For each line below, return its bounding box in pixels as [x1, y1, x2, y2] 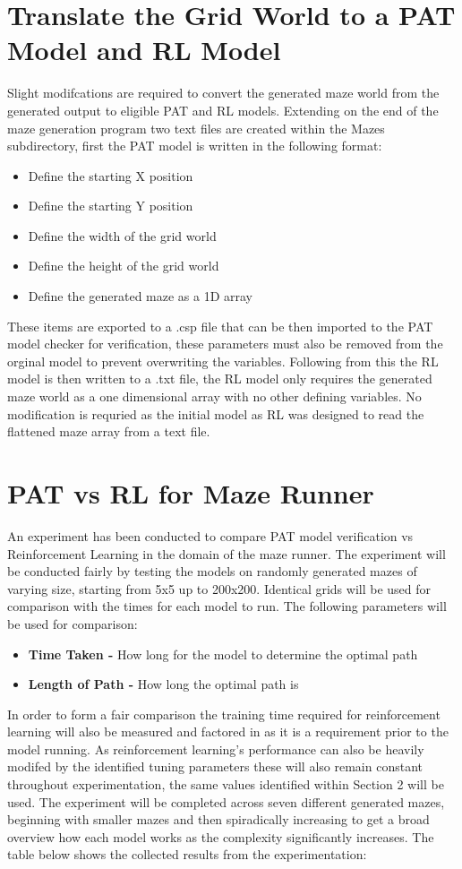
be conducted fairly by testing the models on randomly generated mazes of [7, 562, 417, 581]
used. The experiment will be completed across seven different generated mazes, [7, 792, 445, 811]
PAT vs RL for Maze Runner [7, 475, 374, 511]
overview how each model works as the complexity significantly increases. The [7, 827, 434, 846]
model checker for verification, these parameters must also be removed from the [7, 334, 443, 353]
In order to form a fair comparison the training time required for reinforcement [7, 704, 441, 723]
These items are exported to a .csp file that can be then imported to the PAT [7, 316, 433, 335]
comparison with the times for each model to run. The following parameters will [7, 597, 447, 615]
